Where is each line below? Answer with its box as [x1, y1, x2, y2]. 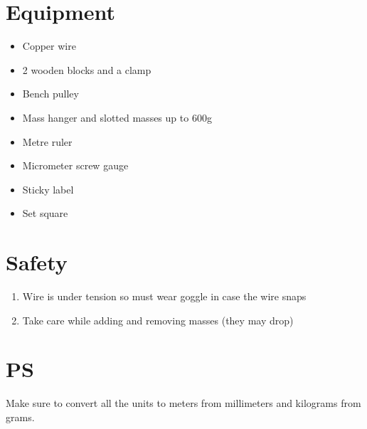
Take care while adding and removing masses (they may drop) [22, 312, 294, 327]
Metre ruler [22, 134, 73, 149]
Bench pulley [22, 86, 79, 101]
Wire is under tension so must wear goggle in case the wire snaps [22, 289, 307, 303]
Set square [22, 206, 68, 221]
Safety [6, 248, 68, 277]
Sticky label [22, 181, 74, 196]
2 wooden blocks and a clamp [22, 62, 151, 77]
